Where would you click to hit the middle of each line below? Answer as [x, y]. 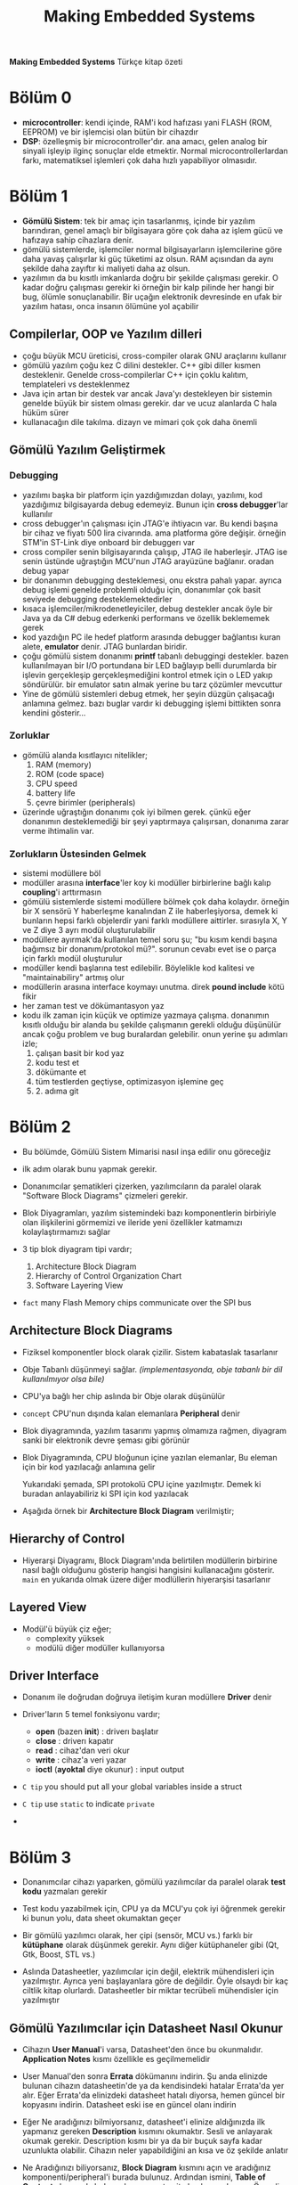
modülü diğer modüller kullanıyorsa [100, 1648]
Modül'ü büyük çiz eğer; [67, 1629]
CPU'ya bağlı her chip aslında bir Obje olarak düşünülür [123, 1395]
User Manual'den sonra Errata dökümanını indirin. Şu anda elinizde [145, 2076]
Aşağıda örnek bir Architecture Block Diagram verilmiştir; [128, 1510]
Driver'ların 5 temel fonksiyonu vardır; [91, 1714]
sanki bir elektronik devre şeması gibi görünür [106, 1440]
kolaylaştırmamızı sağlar [66, 1232]
